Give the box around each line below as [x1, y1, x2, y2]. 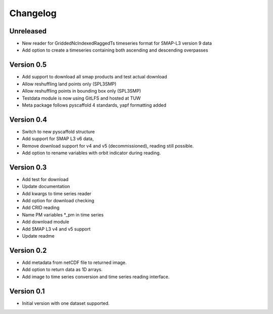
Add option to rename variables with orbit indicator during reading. [22, 150, 161, 156]
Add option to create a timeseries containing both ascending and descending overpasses [22, 47, 208, 53]
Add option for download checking [22, 198, 95, 204]
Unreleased [9, 27, 47, 35]
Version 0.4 [9, 115, 48, 124]
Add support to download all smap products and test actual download [22, 74, 167, 80]
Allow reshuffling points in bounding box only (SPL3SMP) [22, 88, 142, 94]
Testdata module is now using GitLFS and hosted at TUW [22, 95, 141, 101]
